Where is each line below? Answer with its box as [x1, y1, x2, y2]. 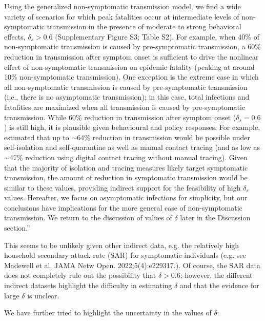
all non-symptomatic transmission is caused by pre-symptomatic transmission [4, 81, 248, 92]
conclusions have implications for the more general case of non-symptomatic [4, 202, 242, 213]
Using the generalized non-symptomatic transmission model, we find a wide [4, 1, 241, 11]
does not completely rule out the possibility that [4, 270, 156, 280]
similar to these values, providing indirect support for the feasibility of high [4, 182, 241, 193]
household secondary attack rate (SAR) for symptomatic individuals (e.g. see [4, 250, 246, 260]
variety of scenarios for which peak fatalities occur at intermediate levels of [4, 11, 239, 22]
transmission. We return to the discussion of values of [4, 212, 172, 223]
